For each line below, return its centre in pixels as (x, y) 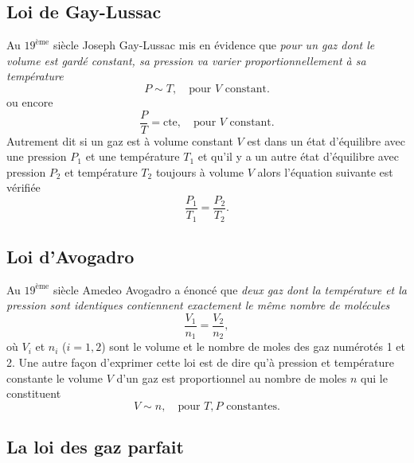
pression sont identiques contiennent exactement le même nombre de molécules (198, 305)
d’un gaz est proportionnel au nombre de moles (232, 377)
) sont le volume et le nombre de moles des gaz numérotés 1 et (253, 346)
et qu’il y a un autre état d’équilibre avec (298, 156)
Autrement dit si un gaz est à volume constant (120, 140)
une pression (37, 156)
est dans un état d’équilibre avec (326, 140)
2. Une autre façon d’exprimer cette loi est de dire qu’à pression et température (200, 362)
